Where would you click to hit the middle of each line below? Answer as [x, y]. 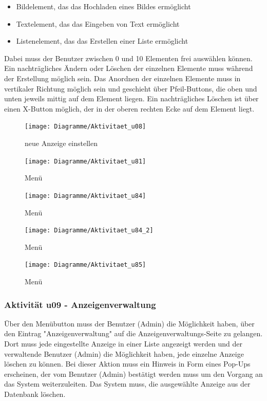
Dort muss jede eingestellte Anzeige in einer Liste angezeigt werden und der [123, 343]
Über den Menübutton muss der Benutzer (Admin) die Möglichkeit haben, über [129, 323]
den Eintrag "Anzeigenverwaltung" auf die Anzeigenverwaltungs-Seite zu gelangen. [133, 333]
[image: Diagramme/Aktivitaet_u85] [85, 265]
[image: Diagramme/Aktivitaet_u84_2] [89, 231]
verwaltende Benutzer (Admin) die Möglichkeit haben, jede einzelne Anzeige [124, 353]
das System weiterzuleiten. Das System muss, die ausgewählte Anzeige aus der [127, 384]
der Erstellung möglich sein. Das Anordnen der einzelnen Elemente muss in [122, 78]
